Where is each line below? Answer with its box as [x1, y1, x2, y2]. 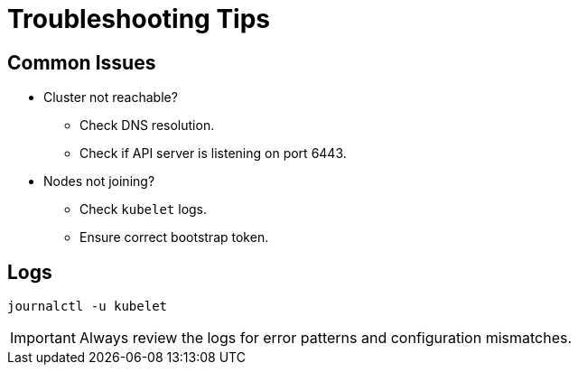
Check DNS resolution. [79, 117, 215, 134]
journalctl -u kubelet [7, 299, 168, 314]
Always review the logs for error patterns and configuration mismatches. [79, 329, 573, 348]
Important [10, 329, 76, 348]
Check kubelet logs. [79, 201, 208, 218]
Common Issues [7, 51, 156, 74]
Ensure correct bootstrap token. [79, 229, 269, 246]
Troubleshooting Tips [7, 4, 271, 34]
